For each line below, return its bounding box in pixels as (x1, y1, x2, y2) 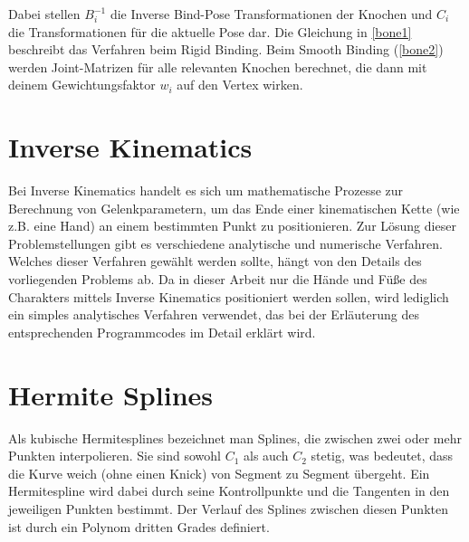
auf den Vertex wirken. (177, 75, 303, 94)
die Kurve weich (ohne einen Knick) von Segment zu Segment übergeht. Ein (8, 463, 430, 482)
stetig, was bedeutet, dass (311, 446, 454, 465)
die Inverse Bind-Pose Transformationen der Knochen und (110, 5, 433, 23)
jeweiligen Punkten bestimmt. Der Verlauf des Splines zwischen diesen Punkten (8, 499, 448, 518)
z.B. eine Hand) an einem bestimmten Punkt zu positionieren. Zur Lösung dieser (8, 216, 456, 235)
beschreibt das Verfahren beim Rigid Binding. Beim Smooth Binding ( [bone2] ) (8, 40, 444, 59)
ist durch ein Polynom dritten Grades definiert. (8, 517, 270, 536)
